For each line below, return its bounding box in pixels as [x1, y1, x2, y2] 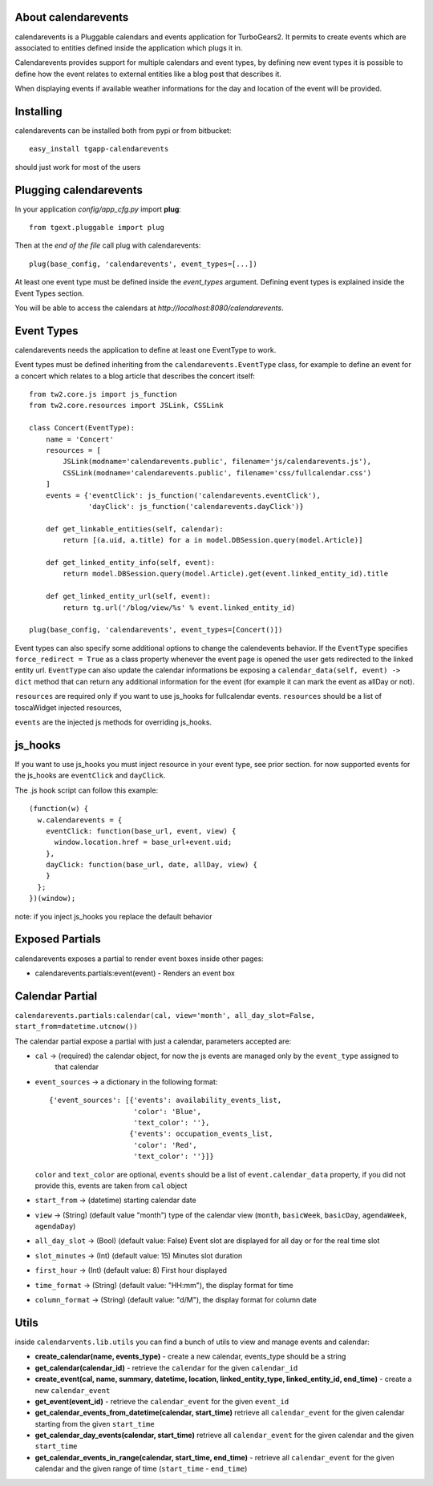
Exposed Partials [14, 932, 102, 946]
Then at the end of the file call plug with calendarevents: [14, 240, 201, 250]
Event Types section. [14, 289, 84, 298]
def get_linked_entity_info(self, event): [45, 558, 216, 567]
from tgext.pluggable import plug [29, 223, 164, 232]
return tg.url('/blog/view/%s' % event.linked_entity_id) [63, 603, 296, 612]
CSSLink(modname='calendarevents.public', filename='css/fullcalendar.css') [63, 468, 372, 477]
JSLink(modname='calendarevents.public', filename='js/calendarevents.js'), [63, 457, 372, 466]
